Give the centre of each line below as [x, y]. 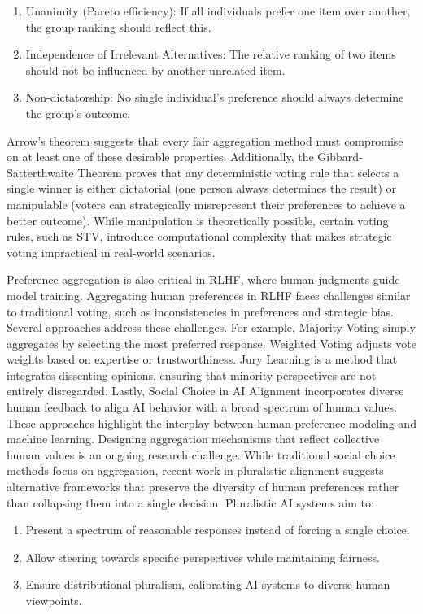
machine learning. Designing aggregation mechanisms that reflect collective [193, 439]
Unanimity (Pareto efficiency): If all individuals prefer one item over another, [218, 11]
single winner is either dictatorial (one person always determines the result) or [202, 188]
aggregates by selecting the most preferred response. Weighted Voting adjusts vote [211, 343]
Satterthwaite [40, 172]
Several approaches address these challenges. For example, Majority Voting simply [211, 327]
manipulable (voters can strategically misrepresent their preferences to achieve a [206, 204]
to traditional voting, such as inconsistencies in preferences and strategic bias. [200, 311]
